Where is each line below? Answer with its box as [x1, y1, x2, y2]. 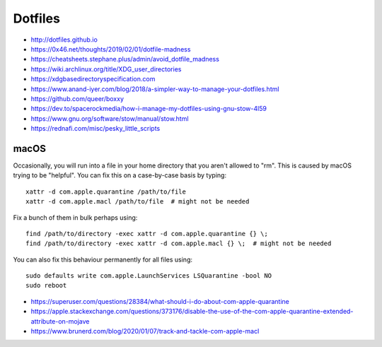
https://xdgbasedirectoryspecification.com [30, 75, 156, 83]
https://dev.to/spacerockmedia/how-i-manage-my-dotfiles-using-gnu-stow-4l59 [30, 105, 267, 113]
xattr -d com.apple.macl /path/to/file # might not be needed [25, 198, 250, 206]
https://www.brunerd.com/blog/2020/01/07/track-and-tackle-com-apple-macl [30, 327, 260, 336]
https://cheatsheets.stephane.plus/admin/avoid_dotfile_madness [30, 55, 219, 64]
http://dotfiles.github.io [30, 35, 98, 44]
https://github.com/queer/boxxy [30, 94, 124, 102]
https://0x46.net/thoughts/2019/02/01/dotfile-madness [30, 45, 191, 53]
